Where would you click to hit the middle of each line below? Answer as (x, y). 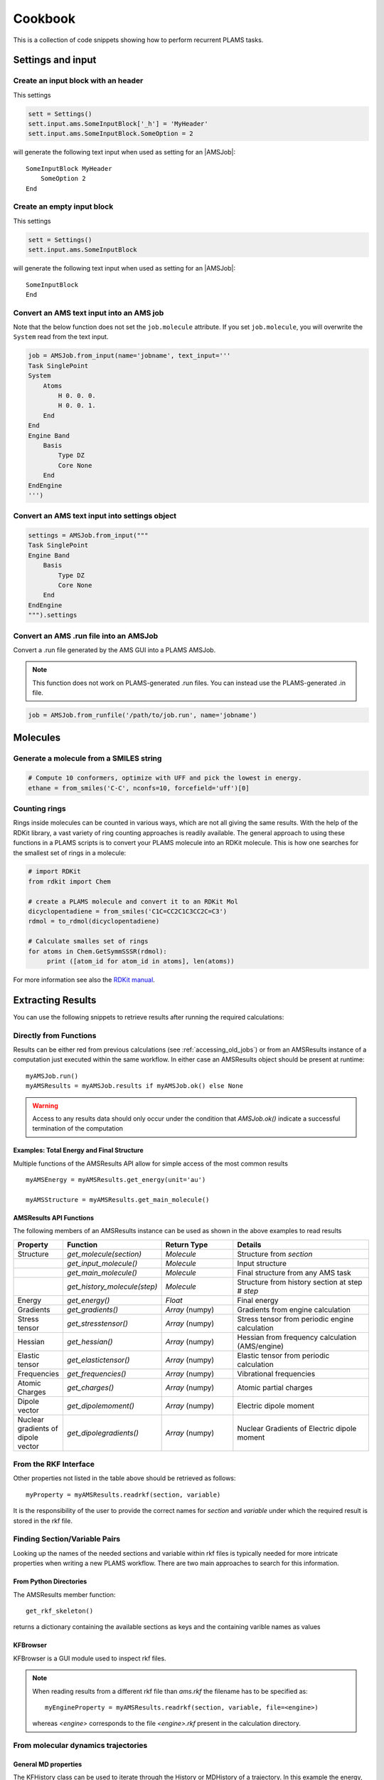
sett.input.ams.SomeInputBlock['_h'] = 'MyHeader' (118, 124)
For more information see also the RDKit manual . (84, 980)
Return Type (187, 1245)
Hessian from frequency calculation (297, 1337)
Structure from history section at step (300, 1282)
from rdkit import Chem (70, 881)
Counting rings (40, 808)
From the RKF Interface (54, 1465)
